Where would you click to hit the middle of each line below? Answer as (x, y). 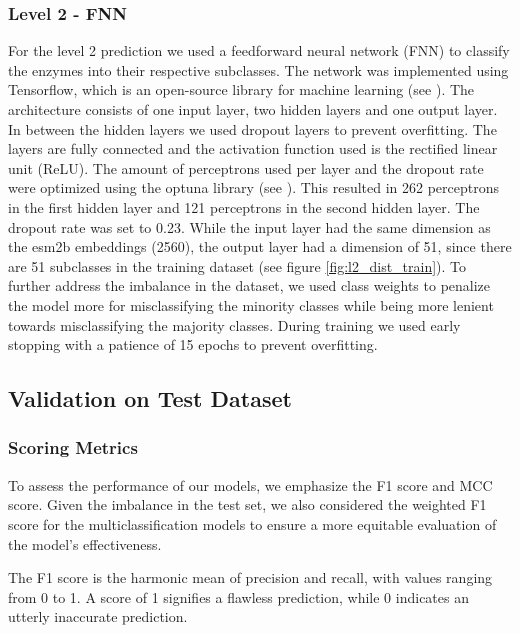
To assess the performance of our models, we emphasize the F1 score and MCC (250, 484)
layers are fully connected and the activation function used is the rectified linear (253, 148)
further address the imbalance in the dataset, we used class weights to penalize (249, 285)
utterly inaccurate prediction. (98, 616)
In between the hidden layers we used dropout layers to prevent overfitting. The (252, 128)
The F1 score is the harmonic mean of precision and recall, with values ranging (250, 577)
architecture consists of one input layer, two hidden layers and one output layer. (253, 109)
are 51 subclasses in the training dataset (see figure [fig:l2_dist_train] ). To (237, 265)
